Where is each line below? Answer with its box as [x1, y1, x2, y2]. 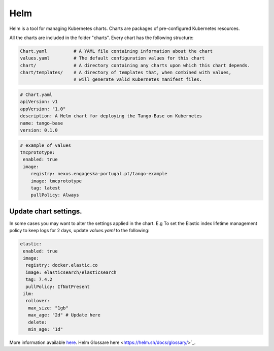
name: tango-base [20, 120, 63, 126]
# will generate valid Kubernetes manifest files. [74, 77, 202, 82]
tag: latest [30, 185, 61, 190]
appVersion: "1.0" [20, 106, 66, 112]
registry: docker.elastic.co [25, 262, 98, 268]
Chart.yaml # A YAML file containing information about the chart [20, 48, 213, 54]
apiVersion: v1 [20, 99, 58, 105]
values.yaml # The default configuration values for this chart [20, 55, 205, 61]
